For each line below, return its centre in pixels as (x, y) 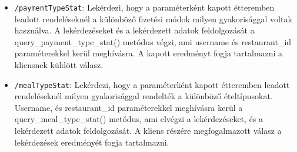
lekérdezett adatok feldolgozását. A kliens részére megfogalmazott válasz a (148, 131)
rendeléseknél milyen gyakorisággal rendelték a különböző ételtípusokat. (144, 96)
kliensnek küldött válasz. (59, 65)
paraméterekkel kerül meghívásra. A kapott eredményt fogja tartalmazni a (148, 53)
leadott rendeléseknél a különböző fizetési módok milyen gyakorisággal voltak (153, 18)
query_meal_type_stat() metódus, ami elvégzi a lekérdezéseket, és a (139, 119)
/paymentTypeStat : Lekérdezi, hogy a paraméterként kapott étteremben (144, 7)
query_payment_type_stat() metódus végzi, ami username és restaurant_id (153, 41)
